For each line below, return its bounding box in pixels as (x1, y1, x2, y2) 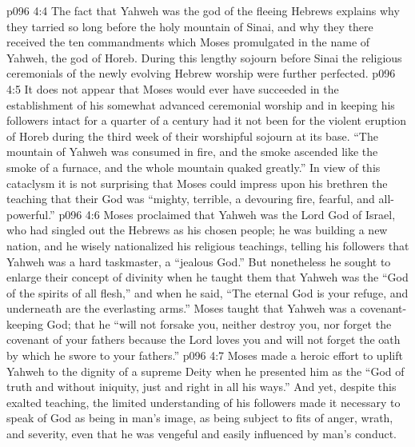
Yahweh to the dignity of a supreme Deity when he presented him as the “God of (6, 362, 405, 379)
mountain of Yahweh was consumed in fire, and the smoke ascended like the (6, 143, 378, 160)
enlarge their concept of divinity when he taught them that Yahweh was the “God (6, 269, 409, 285)
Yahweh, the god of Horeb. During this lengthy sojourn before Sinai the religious (6, 49, 402, 66)
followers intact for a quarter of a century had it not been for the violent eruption (6, 112, 407, 129)
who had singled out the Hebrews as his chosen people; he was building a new (6, 222, 388, 238)
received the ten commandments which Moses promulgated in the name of (6, 34, 370, 50)
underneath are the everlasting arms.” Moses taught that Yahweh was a (6, 300, 357, 317)
